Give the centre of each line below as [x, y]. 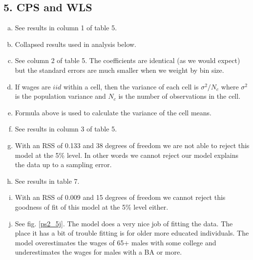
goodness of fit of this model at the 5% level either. [92, 206]
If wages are [33, 86]
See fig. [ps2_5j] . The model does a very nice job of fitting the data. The [124, 223]
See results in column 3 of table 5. [66, 129]
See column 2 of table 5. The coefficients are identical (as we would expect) [127, 60]
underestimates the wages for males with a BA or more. [98, 252]
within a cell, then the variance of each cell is [131, 86]
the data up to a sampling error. [63, 164]
